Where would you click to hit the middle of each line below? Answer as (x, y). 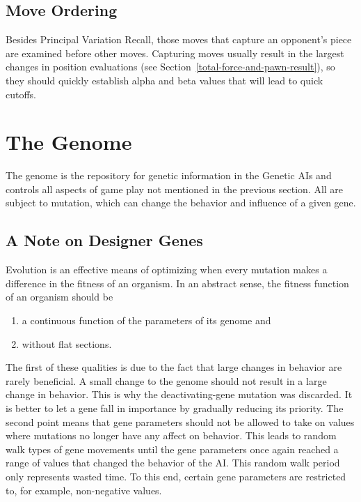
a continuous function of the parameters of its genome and (146, 320)
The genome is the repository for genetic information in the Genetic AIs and (169, 175)
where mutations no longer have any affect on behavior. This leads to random (171, 435)
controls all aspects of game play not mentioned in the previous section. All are (175, 189)
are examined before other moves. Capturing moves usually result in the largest (175, 53)
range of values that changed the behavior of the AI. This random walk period (173, 463)
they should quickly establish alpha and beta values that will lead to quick (165, 80)
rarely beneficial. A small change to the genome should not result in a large (166, 380)
